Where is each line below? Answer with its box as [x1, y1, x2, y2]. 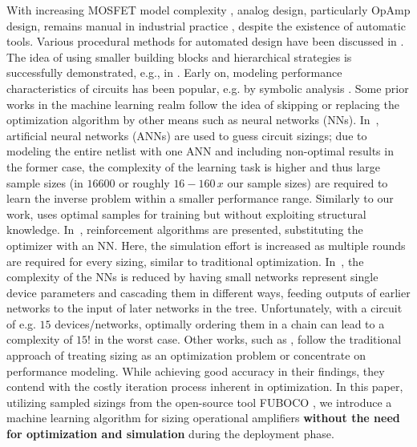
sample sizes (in [6, 174, 83, 191]
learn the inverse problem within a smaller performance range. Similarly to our [6, 190, 394, 207]
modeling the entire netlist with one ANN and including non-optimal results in [6, 143, 394, 159]
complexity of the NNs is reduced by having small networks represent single [6, 268, 379, 285]
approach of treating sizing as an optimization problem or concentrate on [6, 347, 366, 364]
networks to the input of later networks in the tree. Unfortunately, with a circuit [6, 300, 403, 316]
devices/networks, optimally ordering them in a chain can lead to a [55, 315, 385, 332]
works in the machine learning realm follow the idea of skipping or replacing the [6, 95, 399, 112]
